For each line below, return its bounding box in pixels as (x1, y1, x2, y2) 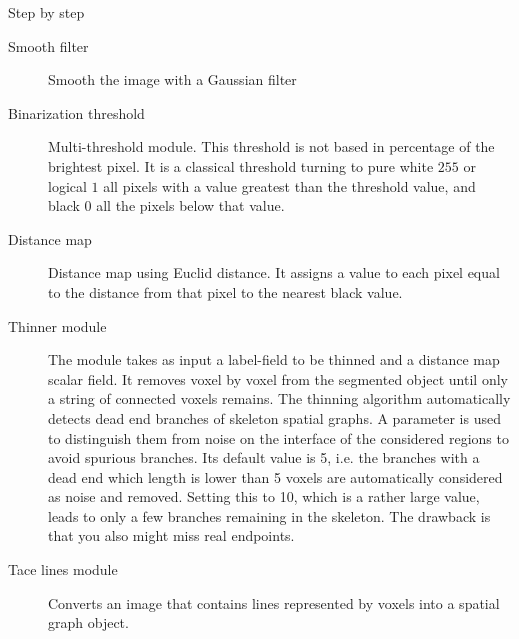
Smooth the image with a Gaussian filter (48, 69, 297, 90)
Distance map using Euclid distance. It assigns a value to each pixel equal (48, 262, 500, 283)
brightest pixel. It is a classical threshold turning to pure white (48, 155, 434, 176)
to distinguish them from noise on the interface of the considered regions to (48, 427, 509, 448)
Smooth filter (8, 35, 89, 56)
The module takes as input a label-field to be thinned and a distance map (48, 349, 500, 370)
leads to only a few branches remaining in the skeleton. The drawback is (48, 505, 491, 526)
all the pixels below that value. (96, 195, 285, 216)
